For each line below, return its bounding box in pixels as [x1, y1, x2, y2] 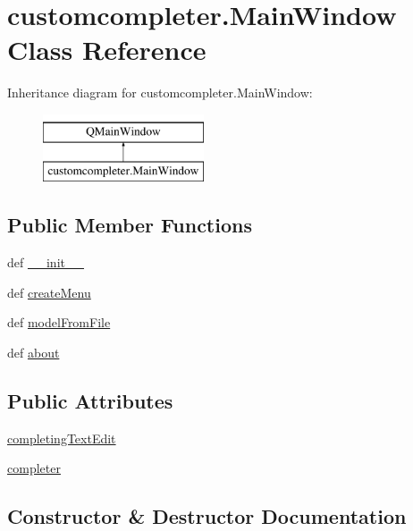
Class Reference [7, 31, 206, 68]
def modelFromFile [7, 313, 111, 332]
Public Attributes [7, 387, 173, 415]
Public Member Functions [7, 211, 252, 239]
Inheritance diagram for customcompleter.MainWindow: [7, 83, 313, 102]
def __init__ [7, 253, 84, 272]
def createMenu [7, 282, 91, 301]
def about [7, 343, 60, 362]
